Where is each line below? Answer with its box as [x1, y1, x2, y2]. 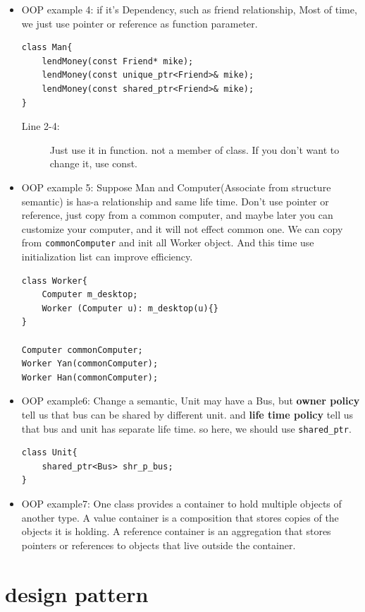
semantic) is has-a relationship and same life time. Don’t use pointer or [21, 193, 329, 208]
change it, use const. [49, 156, 137, 171]
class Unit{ [21, 448, 78, 458]
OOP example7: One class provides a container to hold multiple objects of [21, 496, 342, 510]
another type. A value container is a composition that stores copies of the [21, 510, 339, 524]
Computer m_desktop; [42, 289, 138, 300]
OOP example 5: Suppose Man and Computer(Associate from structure [21, 179, 331, 194]
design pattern [5, 579, 149, 608]
